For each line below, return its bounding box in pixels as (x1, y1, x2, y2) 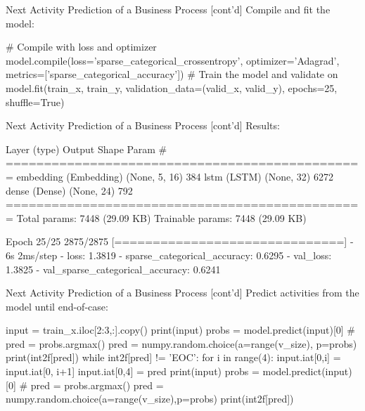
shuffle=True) (6, 94, 65, 109)
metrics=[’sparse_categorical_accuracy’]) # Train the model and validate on (6, 67, 338, 81)
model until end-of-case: (6, 299, 108, 313)
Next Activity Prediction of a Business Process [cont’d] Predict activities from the (6, 285, 359, 300)
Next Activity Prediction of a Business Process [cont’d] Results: (6, 118, 280, 133)
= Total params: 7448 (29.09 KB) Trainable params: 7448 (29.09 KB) (6, 210, 307, 225)
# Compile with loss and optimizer (6, 39, 157, 54)
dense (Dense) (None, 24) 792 (6, 183, 133, 197)
